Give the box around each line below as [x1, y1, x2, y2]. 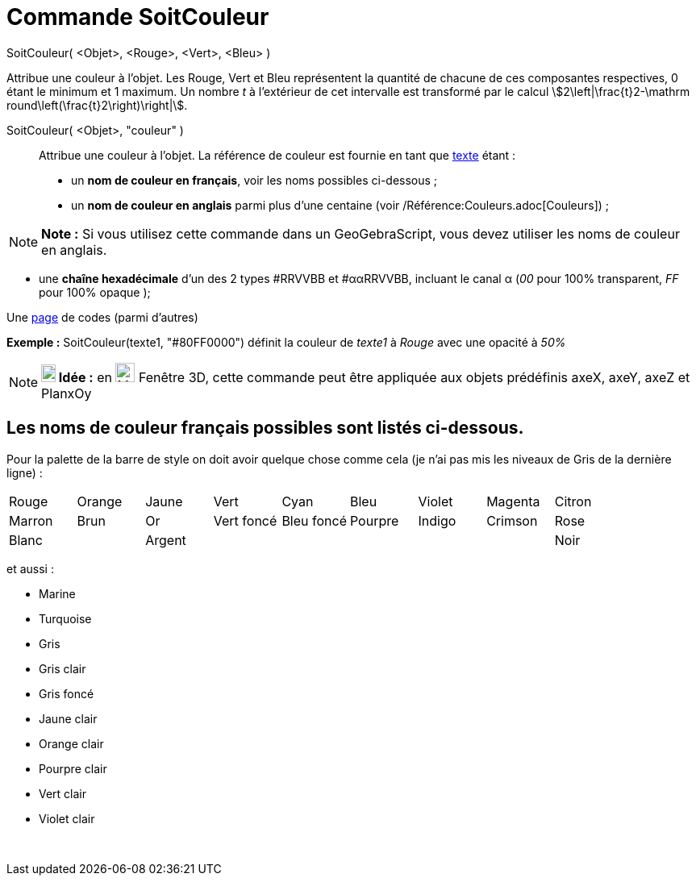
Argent [145, 531, 186, 548]
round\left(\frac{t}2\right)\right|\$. [6, 98, 188, 112]
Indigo [418, 512, 456, 529]
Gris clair [39, 661, 86, 676]
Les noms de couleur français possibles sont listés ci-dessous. [6, 418, 524, 439]
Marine [39, 586, 76, 601]
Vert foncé [213, 512, 277, 529]
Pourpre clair [39, 761, 107, 776]
